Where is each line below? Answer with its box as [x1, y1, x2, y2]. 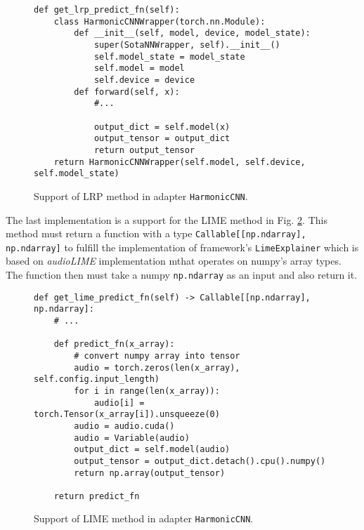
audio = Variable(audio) [74, 432, 190, 443]
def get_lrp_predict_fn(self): [34, 5, 180, 15]
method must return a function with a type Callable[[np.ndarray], [6, 226, 306, 241]
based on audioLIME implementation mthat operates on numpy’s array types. [6, 253, 342, 268]
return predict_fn [53, 491, 140, 501]
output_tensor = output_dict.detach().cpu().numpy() [74, 456, 326, 466]
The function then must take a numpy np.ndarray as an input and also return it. [6, 267, 358, 281]
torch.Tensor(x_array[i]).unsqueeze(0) [34, 409, 220, 420]
